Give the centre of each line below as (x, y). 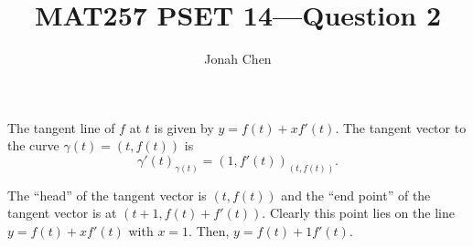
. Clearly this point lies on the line (358, 213)
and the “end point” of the (356, 195)
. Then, (209, 230)
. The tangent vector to (401, 127)
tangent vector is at (62, 213)
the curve (33, 145)
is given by (184, 127)
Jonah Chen (238, 59)
